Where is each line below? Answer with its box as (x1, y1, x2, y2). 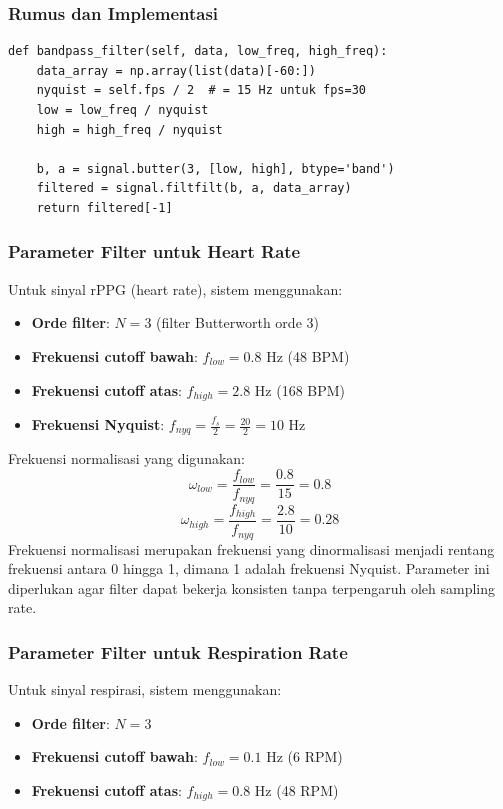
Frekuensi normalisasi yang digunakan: (8, 448, 245, 469)
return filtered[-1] (36, 200, 173, 215)
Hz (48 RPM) (254, 779, 339, 800)
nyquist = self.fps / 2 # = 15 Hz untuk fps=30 (36, 83, 366, 98)
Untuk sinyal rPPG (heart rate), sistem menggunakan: (8, 278, 343, 299)
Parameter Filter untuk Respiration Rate (8, 639, 348, 664)
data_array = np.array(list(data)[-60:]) (36, 63, 316, 78)
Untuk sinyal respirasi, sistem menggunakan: (8, 679, 282, 700)
